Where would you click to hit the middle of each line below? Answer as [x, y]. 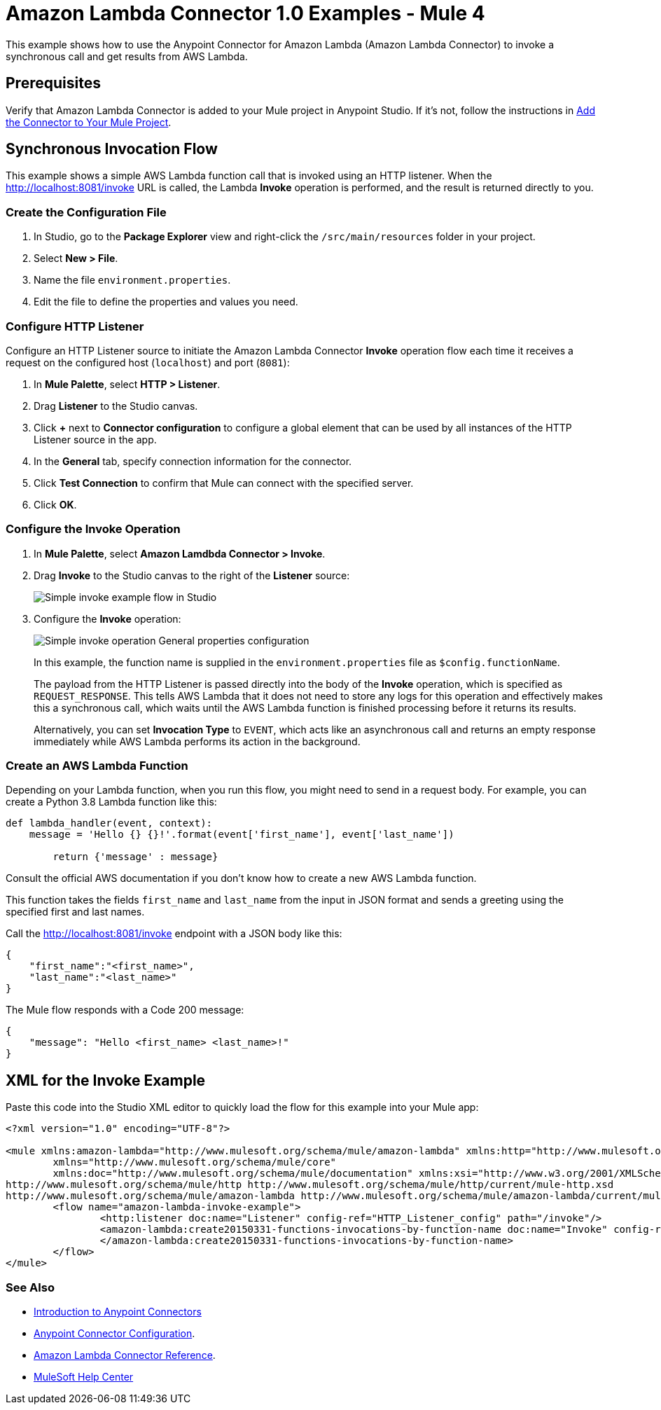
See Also [30, 1287]
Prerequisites [53, 83]
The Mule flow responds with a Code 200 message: [125, 1010]
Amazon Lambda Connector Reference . [125, 1355]
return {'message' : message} [135, 857]
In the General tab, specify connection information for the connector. [193, 461]
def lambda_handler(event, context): [109, 823]
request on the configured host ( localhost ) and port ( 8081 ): [148, 362]
